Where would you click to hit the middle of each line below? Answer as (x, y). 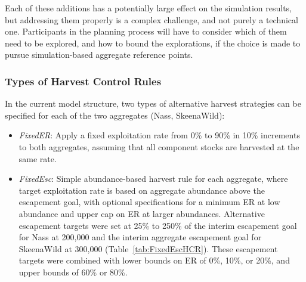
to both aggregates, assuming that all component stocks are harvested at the (159, 146)
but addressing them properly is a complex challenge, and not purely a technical (152, 19)
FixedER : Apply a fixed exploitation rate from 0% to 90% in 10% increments (159, 135)
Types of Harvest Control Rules (83, 81)
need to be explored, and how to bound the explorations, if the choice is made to (153, 43)
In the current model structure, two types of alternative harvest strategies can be (153, 103)
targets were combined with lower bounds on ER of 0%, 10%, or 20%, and (154, 260)
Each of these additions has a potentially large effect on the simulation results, (148, 8)
